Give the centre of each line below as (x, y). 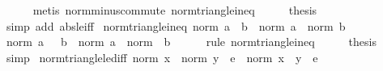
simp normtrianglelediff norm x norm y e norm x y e (162, 57)
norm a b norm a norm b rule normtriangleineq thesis (191, 42)
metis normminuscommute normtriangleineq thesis (175, 10)
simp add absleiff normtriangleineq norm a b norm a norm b (176, 25)
